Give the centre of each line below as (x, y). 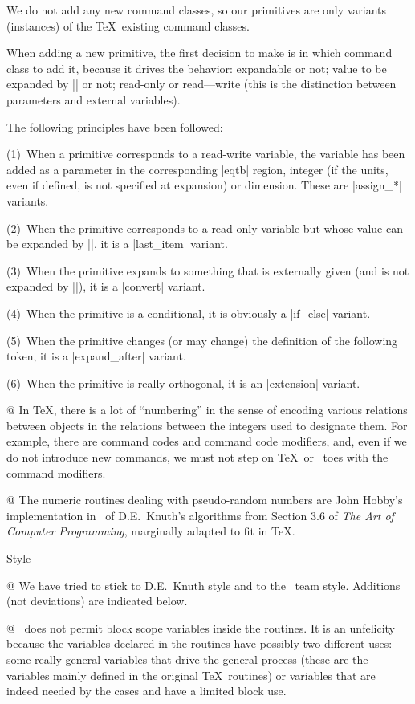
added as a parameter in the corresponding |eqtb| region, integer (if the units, (197, 169)
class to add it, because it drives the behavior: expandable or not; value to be (197, 68)
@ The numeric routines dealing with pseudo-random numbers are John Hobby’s (205, 500)
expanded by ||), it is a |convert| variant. (106, 286)
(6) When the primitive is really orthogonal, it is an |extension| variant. (183, 383)
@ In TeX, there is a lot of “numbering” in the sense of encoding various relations (207, 410)
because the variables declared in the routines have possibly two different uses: (199, 643)
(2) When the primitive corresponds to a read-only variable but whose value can (205, 228)
